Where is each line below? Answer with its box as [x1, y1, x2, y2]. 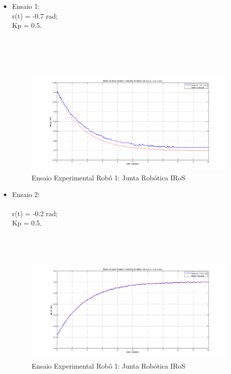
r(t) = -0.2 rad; [12, 208, 58, 218]
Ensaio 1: [12, 1, 40, 11]
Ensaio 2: [12, 189, 40, 199]
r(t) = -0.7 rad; [12, 10, 58, 21]
